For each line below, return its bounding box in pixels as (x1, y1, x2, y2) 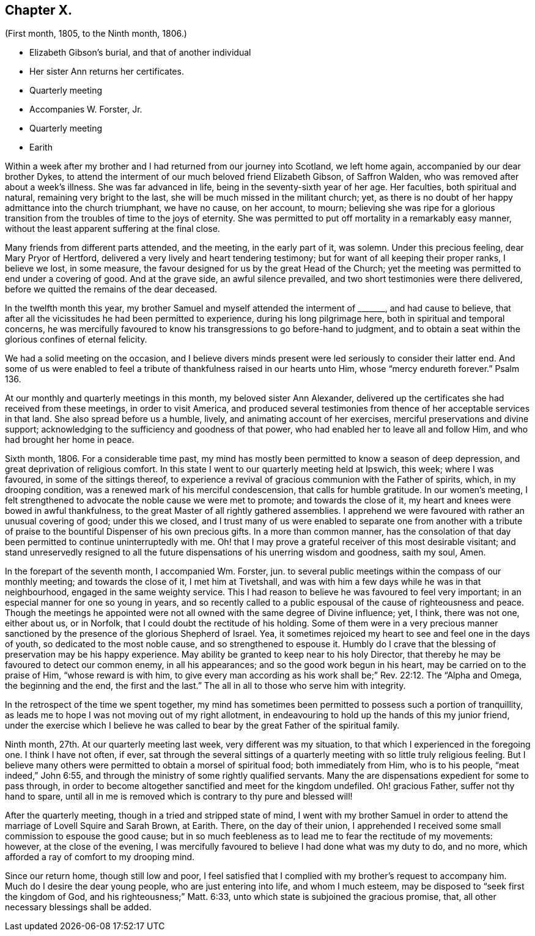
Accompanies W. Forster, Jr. (29, 104, 142, 115)
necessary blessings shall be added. (5, 902, 152, 913)
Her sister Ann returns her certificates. (29, 66, 184, 77)
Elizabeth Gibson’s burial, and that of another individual (29, 47, 251, 58)
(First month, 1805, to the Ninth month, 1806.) (5, 28, 187, 39)
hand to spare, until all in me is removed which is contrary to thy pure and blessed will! (5, 791, 353, 802)
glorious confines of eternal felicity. (5, 334, 147, 345)
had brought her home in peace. (5, 434, 135, 445)
